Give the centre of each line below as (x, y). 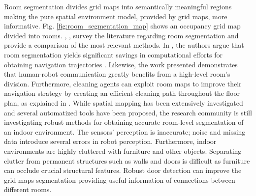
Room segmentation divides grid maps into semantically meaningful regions (118, 6)
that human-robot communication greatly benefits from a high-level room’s (117, 74)
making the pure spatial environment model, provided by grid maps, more (116, 16)
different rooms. (28, 189)
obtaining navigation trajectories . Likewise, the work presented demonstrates (121, 64)
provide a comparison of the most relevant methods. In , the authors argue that (124, 45)
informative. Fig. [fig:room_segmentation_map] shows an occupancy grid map (122, 26)
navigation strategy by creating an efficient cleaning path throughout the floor (122, 93)
